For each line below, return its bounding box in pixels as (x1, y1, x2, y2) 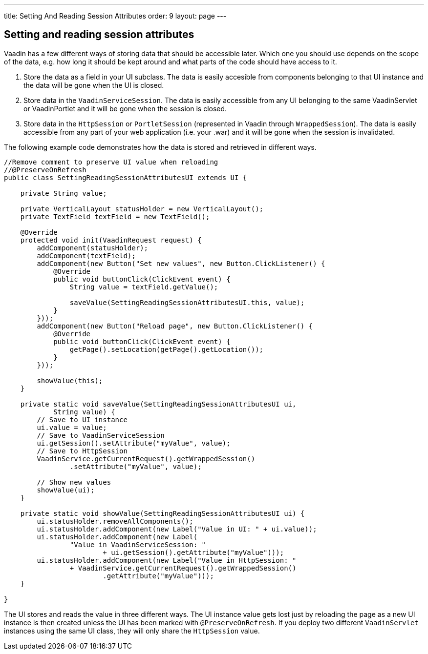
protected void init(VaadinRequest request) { (20, 236, 202, 244)
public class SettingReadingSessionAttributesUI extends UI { (4, 173, 247, 182)
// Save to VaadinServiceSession (37, 431, 165, 439)
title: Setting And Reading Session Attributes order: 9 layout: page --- (4, 12, 227, 20)
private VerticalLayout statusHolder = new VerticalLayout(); (20, 204, 264, 213)
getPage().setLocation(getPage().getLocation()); (69, 345, 264, 353)
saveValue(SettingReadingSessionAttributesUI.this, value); (69, 298, 305, 307)
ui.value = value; (37, 423, 107, 431)
